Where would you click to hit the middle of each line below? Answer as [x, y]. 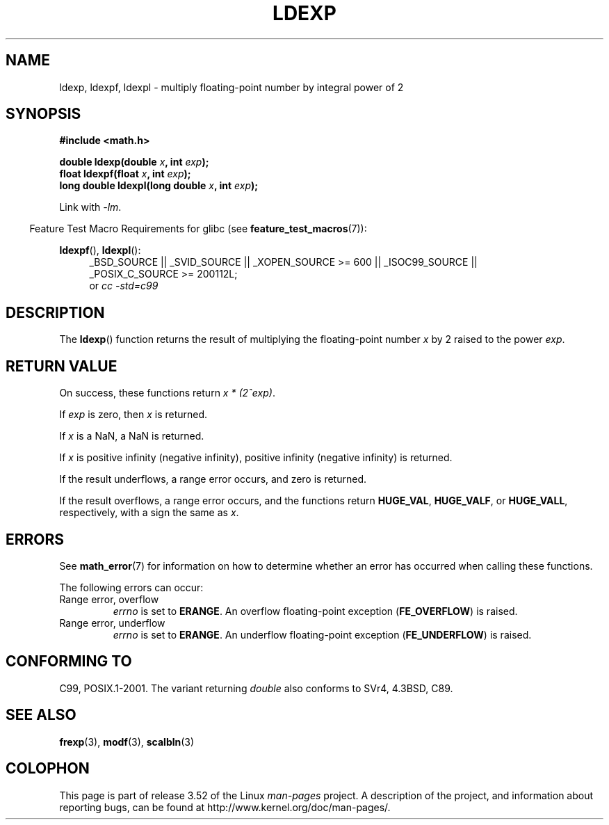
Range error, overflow [109, 599]
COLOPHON [48, 769]
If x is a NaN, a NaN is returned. [132, 436]
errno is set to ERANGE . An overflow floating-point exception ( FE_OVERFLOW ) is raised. [315, 611]
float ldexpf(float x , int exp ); [125, 174]
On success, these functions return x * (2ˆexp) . [167, 393]
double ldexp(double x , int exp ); [134, 162]
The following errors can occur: [131, 587]
